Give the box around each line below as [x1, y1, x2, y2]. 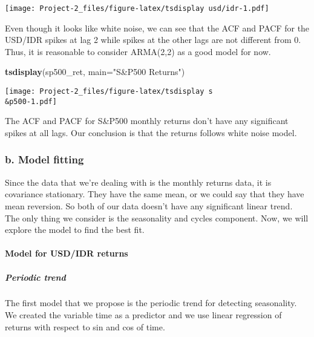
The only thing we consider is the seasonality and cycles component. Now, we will [5, 211, 309, 224]
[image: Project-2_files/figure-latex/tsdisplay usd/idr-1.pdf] [5, 4, 269, 13]
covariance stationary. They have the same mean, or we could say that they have [5, 188, 304, 200]
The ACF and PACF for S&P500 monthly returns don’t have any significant [5, 114, 289, 127]
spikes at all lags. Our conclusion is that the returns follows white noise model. [5, 126, 297, 139]
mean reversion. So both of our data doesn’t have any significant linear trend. [5, 199, 293, 212]
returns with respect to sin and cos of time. [5, 320, 165, 333]
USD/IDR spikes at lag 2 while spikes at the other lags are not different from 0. [5, 33, 301, 46]
